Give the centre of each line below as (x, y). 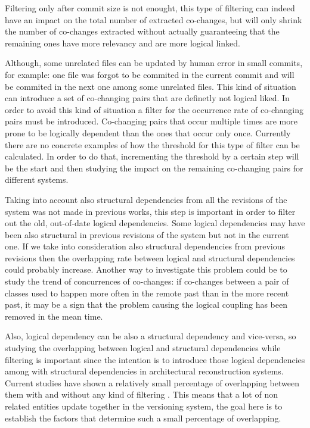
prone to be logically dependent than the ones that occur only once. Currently (148, 132)
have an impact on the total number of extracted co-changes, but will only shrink (154, 19)
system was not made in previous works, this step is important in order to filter (150, 211)
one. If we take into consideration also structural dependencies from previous (145, 246)
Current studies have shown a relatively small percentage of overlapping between (152, 382)
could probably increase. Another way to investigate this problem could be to (146, 269)
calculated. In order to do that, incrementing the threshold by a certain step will (152, 156)
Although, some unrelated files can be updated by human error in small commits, (154, 63)
